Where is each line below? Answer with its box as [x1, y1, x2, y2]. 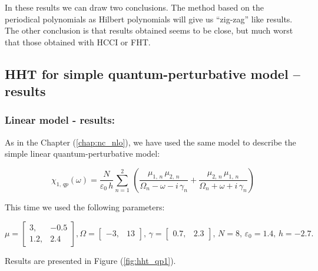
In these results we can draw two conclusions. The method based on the [5, 1, 264, 13]
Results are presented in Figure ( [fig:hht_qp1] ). [5, 254, 176, 266]
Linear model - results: [5, 113, 115, 127]
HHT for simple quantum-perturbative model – [5, 64, 300, 82]
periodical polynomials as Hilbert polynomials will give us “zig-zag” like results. [5, 12, 293, 25]
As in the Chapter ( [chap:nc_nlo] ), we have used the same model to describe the [5, 135, 296, 148]
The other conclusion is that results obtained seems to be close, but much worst [5, 24, 293, 37]
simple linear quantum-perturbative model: [5, 147, 160, 160]
